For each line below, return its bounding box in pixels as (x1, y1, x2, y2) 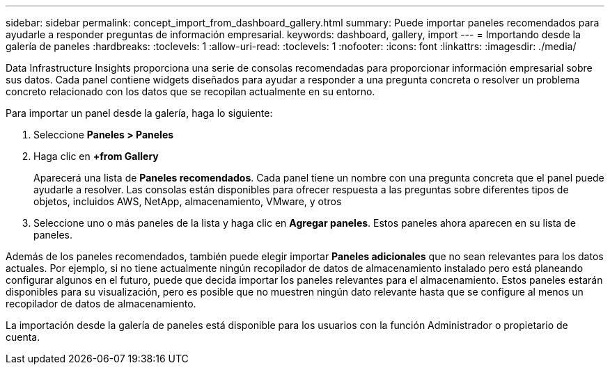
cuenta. (6, 331, 40, 343)
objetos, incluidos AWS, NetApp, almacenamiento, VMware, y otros (33, 195, 342, 207)
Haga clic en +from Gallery (33, 150, 159, 162)
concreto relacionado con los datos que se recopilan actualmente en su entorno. (6, 86, 375, 97)
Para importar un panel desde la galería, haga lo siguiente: (6, 107, 273, 119)
